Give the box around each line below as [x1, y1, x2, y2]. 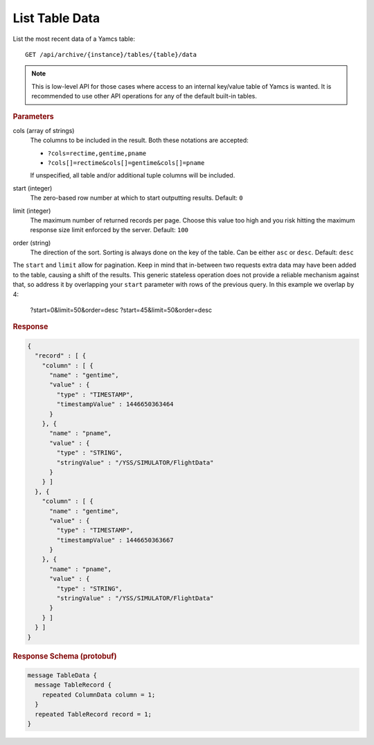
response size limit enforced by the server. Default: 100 [30, 226, 189, 234]
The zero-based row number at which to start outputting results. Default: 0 [30, 194, 244, 202]
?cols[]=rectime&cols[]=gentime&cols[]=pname [47, 159, 205, 166]
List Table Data [12, 10, 100, 26]
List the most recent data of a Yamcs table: [12, 35, 135, 43]
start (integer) [12, 184, 53, 192]
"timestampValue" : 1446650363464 [56, 401, 174, 408]
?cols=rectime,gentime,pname [47, 149, 147, 157]
